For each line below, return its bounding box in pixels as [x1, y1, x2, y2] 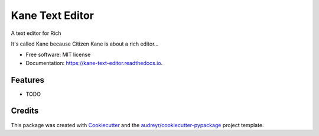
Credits [11, 106, 39, 116]
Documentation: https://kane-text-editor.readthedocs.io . [25, 59, 163, 66]
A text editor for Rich [11, 30, 61, 37]
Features [11, 75, 44, 85]
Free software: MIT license [25, 51, 91, 59]
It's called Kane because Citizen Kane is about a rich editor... [11, 40, 159, 47]
